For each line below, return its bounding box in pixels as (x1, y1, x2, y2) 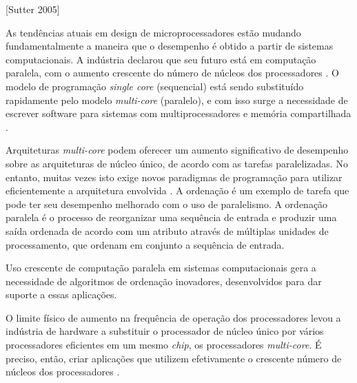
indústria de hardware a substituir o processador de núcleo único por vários (6, 324, 324, 338)
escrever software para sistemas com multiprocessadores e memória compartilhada (6, 106, 351, 121)
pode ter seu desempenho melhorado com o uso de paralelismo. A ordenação (6, 196, 328, 211)
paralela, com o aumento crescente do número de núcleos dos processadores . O (6, 65, 339, 80)
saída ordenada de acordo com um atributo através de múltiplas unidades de (6, 223, 329, 238)
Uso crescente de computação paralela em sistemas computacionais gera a (6, 260, 316, 275)
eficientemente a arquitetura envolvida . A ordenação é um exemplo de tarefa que (6, 183, 349, 198)
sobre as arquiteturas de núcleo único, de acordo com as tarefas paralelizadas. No (6, 156, 348, 170)
